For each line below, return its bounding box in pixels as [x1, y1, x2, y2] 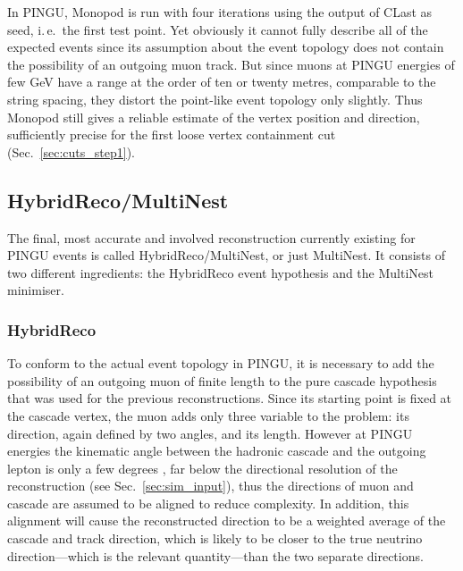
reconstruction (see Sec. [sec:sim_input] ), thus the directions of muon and [7, 476, 414, 495]
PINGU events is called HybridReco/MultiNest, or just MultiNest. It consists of [7, 246, 445, 265]
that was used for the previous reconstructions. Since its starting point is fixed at [7, 389, 452, 407]
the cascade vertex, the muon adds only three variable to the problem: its [7, 406, 409, 424]
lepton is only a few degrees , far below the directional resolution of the [7, 458, 398, 477]
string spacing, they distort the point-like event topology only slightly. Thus [7, 89, 423, 108]
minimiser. [7, 281, 64, 299]
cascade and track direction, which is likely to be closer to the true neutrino [7, 529, 423, 548]
